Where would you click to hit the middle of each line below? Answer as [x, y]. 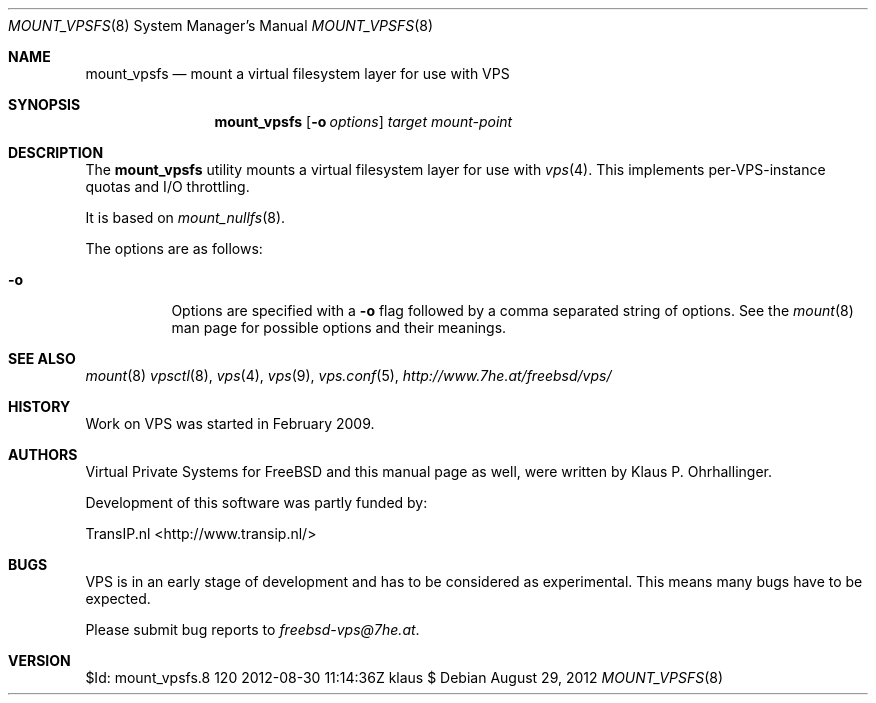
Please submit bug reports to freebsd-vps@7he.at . [252, 629]
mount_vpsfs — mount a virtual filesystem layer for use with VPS [297, 73]
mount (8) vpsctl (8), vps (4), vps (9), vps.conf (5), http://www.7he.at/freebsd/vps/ [348, 375]
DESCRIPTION [56, 152]
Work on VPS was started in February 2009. [230, 423]
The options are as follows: [174, 248]
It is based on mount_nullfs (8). [185, 217]
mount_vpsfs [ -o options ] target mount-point [363, 121]
